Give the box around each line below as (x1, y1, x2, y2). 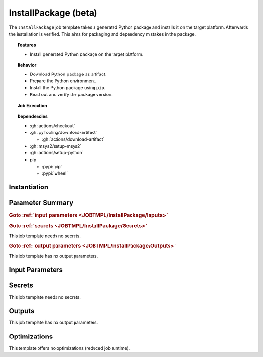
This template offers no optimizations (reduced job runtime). (9, 345, 130, 351)
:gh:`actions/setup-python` (30, 150, 84, 156)
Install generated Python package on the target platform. (30, 51, 144, 57)
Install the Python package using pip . (30, 85, 106, 91)
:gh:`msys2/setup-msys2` (30, 143, 82, 149)
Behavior (18, 62, 37, 68)
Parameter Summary (9, 199, 74, 207)
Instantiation (9, 183, 49, 191)
